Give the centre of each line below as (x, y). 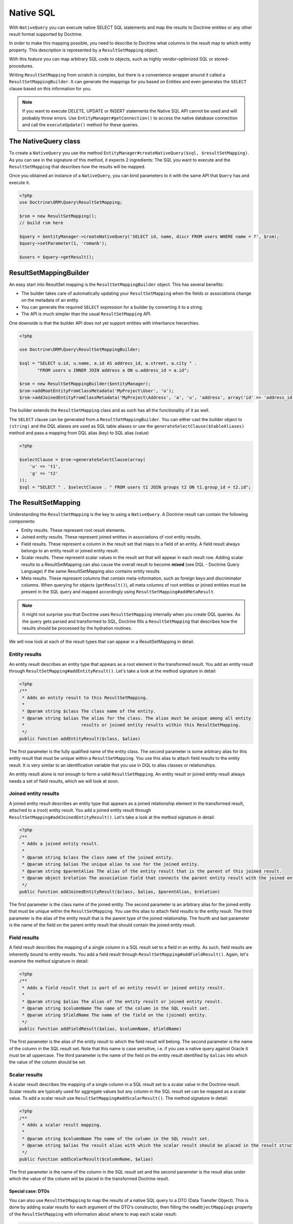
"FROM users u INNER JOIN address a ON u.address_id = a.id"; (113, 370)
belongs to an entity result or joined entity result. (70, 551)
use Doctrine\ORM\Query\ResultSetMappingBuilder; (80, 350)
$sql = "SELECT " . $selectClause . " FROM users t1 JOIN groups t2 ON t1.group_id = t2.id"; (135, 487)
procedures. (21, 66)
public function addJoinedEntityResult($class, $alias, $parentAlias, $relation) (120, 892)
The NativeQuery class (45, 141)
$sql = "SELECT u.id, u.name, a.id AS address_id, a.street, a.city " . (108, 363)
